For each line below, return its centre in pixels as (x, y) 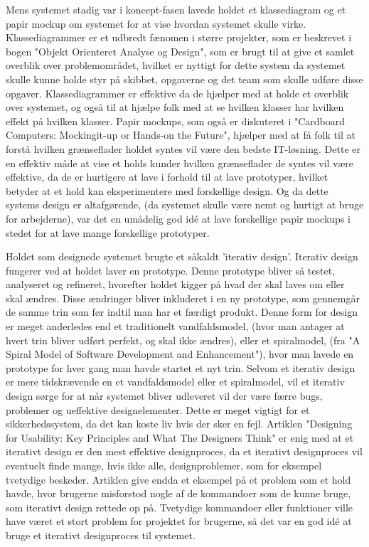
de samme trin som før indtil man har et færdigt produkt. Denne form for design (182, 312)
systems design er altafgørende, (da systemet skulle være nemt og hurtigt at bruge (185, 205)
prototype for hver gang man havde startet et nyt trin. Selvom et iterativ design (181, 367)
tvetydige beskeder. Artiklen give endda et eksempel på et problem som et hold (178, 479)
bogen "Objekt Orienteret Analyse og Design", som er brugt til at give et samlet (180, 51)
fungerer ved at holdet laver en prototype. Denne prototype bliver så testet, (170, 270)
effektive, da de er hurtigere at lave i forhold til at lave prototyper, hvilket (167, 177)
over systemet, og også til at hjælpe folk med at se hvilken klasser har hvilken (175, 107)
